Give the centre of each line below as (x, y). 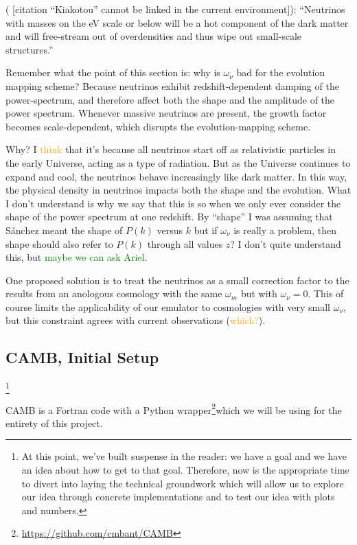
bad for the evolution (281, 72)
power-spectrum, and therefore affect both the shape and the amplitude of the (170, 99)
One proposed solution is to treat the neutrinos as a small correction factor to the (177, 280)
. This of (326, 293)
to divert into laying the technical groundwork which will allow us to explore (183, 483)
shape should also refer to (59, 243)
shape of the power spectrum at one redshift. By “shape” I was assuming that (169, 217)
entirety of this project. (54, 422)
